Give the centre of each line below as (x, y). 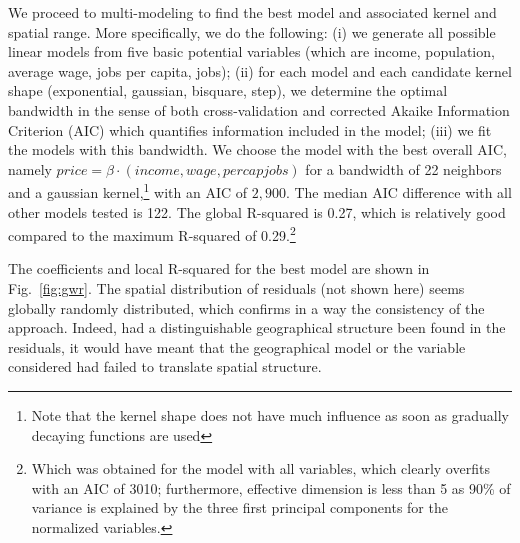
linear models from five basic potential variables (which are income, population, (251, 51)
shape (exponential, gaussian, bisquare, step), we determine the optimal (228, 90)
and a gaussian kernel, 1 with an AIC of (127, 190)
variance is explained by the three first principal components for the (239, 507)
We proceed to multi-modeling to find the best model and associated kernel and (252, 12)
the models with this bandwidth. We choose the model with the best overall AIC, (257, 149)
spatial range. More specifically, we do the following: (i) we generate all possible (252, 31)
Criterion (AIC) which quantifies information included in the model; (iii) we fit (250, 129)
